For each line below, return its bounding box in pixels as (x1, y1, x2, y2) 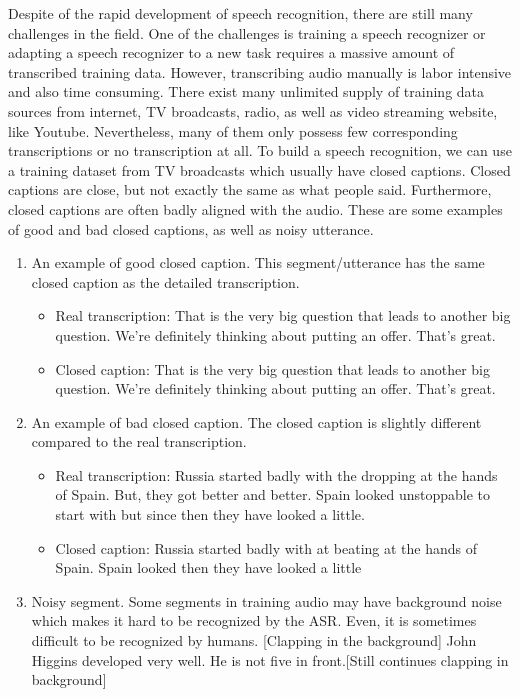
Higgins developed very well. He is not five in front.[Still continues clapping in (31, 649, 509, 670)
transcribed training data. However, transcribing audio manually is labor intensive (8, 61, 512, 82)
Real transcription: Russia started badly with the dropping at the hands (55, 464, 498, 485)
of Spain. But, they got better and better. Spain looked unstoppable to (55, 484, 491, 505)
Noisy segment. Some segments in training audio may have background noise (31, 590, 502, 611)
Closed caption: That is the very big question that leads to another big (55, 358, 490, 379)
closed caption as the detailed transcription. (31, 271, 300, 292)
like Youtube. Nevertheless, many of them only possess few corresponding (8, 120, 458, 141)
